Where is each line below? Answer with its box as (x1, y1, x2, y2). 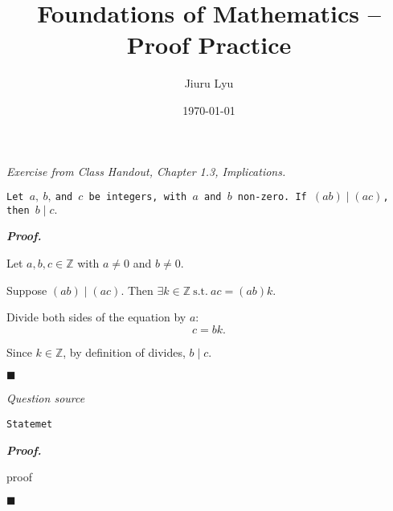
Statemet (6, 418, 53, 430)
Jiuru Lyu (184, 75, 234, 92)
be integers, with (88, 191, 187, 203)
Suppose (6, 281, 47, 298)
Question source (6, 390, 85, 407)
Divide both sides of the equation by (6, 309, 186, 325)
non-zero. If (237, 191, 307, 203)
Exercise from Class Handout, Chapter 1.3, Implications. (6, 162, 286, 179)
